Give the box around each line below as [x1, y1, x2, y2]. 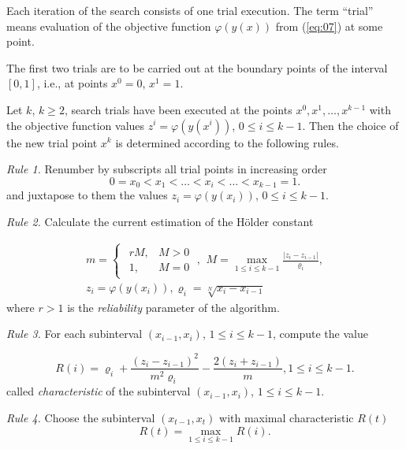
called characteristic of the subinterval [6, 383, 191, 399]
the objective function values [6, 117, 145, 133]
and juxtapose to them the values [6, 187, 168, 203]
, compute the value [273, 325, 368, 342]
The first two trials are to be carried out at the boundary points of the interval [6, 59, 388, 76]
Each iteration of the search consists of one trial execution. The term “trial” [6, 2, 374, 18]
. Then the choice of [302, 117, 399, 133]
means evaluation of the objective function [6, 17, 211, 34]
